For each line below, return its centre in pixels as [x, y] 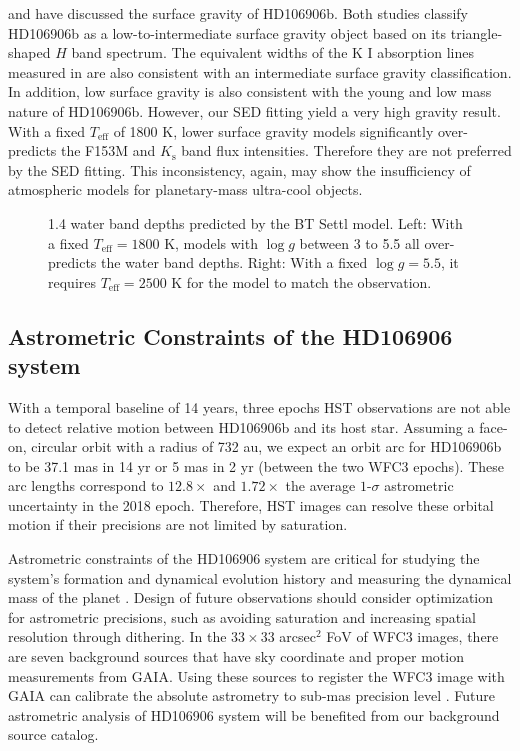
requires [72, 281]
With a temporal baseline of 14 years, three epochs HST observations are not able [259, 406]
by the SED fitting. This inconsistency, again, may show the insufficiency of [239, 169]
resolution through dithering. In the [117, 636]
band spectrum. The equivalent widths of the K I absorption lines [272, 52]
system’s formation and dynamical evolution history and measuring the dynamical [260, 577]
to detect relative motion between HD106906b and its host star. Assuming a [241, 426]
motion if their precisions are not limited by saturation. [178, 524]
